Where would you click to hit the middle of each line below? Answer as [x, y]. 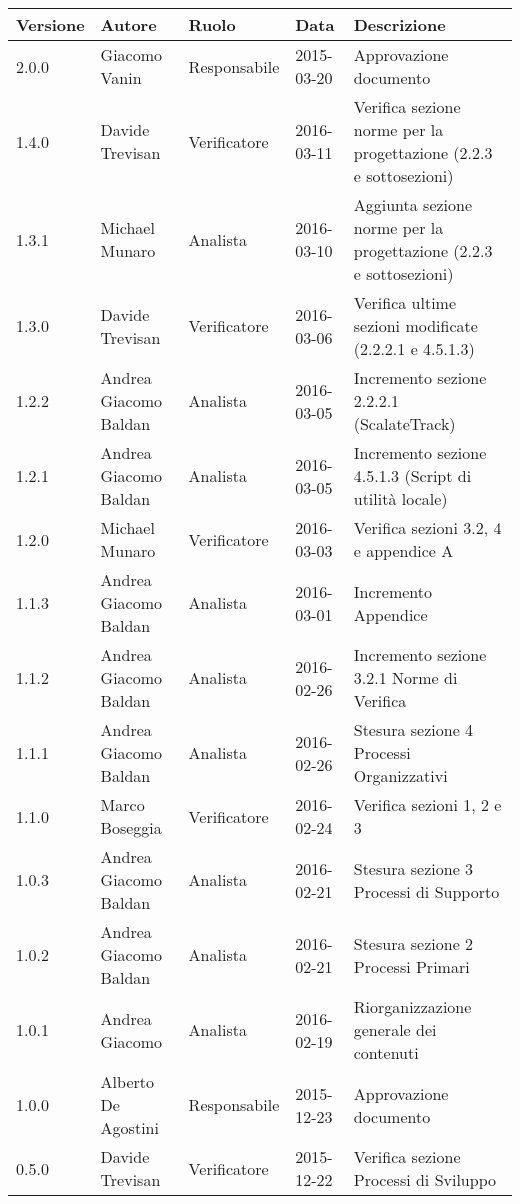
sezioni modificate [415, 325]
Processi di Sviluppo [425, 1179]
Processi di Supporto [426, 891]
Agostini [129, 1127]
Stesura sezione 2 [413, 943]
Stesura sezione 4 [413, 729]
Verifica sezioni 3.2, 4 [427, 527]
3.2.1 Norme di [405, 677]
